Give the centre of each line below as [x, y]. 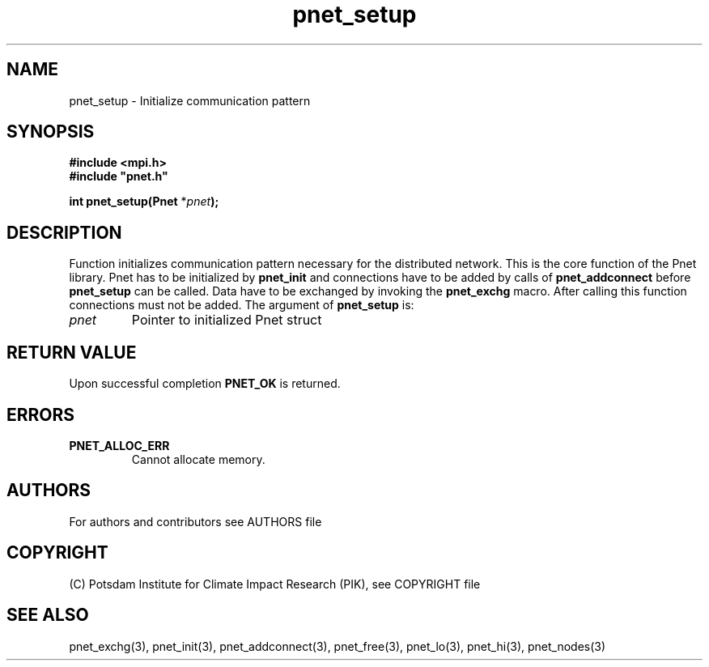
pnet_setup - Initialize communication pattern [190, 100]
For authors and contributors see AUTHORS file [195, 521]
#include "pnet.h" [119, 176]
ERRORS [41, 414]
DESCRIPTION [64, 232]
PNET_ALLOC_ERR [119, 445]
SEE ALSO [48, 615]
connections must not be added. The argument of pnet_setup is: [242, 305]
